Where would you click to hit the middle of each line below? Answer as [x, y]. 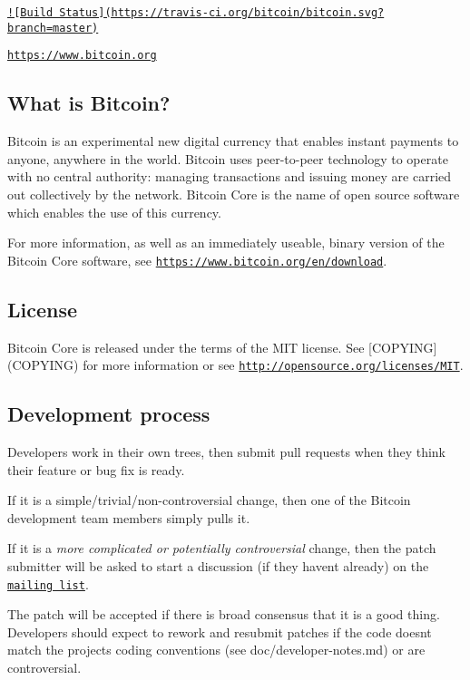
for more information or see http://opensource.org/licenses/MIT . [273, 365]
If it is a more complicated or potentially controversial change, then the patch [222, 548]
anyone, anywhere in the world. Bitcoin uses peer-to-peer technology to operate [228, 158]
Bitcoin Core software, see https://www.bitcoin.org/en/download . [197, 260]
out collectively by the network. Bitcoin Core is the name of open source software [234, 194]
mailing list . [48, 583]
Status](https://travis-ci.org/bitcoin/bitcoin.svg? [222, 13]
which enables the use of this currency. [114, 212]
